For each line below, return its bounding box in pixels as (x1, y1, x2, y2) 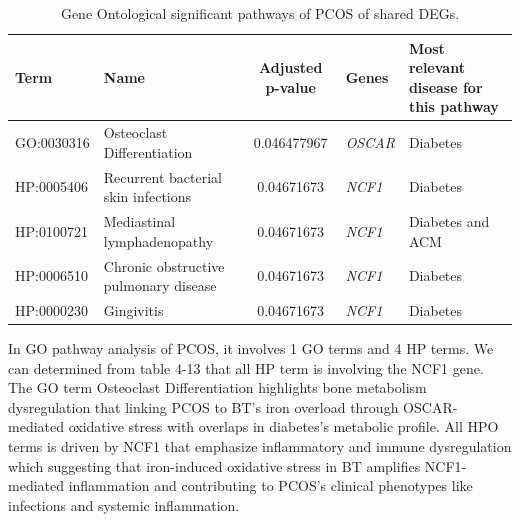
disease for (408, 76, 483, 97)
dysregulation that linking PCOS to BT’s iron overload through (8, 396, 399, 417)
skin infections (103, 186, 192, 207)
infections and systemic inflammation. (8, 494, 240, 515)
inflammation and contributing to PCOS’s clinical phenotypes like (68, 475, 473, 496)
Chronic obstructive (103, 255, 225, 276)
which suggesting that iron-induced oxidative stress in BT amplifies (8, 455, 421, 476)
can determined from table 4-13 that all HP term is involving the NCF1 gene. (8, 357, 484, 378)
